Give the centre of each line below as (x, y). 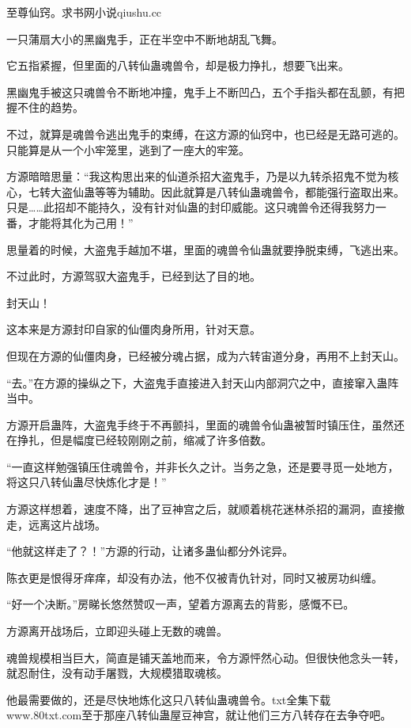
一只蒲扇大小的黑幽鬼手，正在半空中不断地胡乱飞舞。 (145, 38)
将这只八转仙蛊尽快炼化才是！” (87, 482)
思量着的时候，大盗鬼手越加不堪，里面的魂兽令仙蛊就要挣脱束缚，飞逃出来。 (205, 249)
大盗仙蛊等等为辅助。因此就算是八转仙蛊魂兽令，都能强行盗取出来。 (227, 191)
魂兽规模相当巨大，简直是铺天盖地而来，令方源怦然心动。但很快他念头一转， (205, 657)
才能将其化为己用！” (81, 222)
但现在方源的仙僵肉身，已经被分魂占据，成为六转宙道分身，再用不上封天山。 (205, 355)
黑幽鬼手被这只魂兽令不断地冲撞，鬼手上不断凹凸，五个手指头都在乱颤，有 (200, 91)
